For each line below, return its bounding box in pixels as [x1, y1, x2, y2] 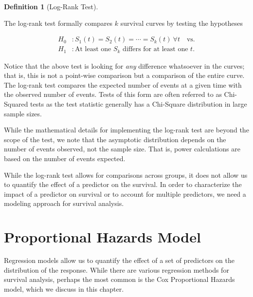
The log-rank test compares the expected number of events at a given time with [4, 79, 242, 90]
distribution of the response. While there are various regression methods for [4, 264, 229, 275]
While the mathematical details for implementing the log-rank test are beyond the [4, 125, 249, 135]
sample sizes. [4, 108, 42, 118]
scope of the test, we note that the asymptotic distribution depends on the [4, 134, 226, 144]
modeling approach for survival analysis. [4, 198, 124, 208]
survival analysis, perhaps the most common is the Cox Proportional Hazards [4, 274, 235, 284]
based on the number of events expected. [4, 153, 126, 164]
